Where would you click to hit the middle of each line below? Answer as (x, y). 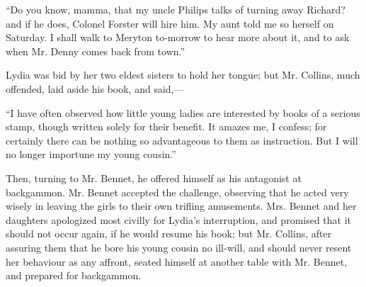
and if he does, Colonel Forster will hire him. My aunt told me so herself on (170, 23)
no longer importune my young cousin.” (91, 154)
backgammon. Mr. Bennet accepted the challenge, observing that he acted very (177, 192)
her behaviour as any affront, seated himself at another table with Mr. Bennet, (177, 261)
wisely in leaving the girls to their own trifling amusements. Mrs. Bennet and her (181, 206)
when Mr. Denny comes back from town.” (96, 51)
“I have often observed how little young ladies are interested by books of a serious (183, 112)
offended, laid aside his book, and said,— (95, 88)
